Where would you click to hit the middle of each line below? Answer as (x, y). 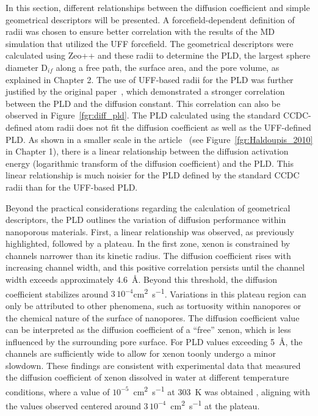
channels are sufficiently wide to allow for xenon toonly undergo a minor (141, 353)
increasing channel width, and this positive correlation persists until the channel (155, 267)
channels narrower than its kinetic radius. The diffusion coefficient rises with (148, 255)
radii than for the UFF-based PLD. (72, 187)
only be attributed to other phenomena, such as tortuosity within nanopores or (154, 305)
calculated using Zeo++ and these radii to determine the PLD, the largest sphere (158, 55)
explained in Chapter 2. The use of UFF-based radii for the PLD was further (150, 79)
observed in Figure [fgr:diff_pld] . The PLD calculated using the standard (143, 115)
